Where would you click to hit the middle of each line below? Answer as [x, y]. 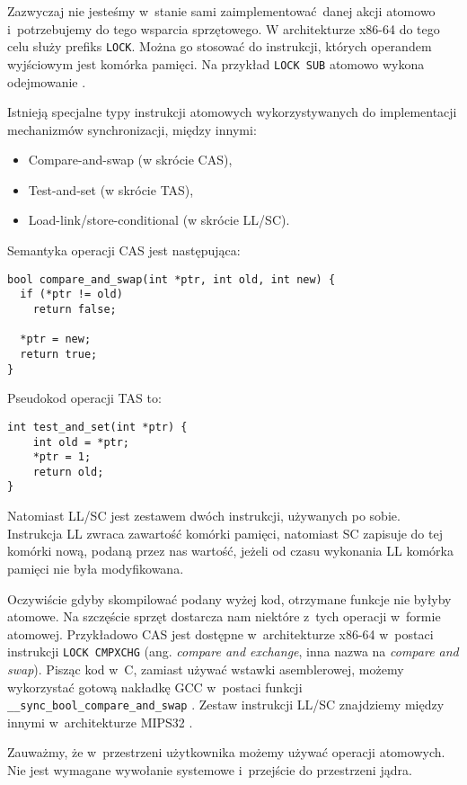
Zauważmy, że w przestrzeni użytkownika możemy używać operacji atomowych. [226, 752]
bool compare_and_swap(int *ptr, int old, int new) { [172, 279]
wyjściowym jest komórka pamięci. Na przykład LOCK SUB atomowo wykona [216, 63]
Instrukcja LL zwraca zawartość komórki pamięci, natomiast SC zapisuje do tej [225, 533]
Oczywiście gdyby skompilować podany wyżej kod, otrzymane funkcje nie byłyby [229, 598]
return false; [75, 309]
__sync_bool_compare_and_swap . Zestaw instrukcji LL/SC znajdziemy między [226, 705]
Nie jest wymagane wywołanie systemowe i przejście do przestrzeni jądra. [210, 769]
